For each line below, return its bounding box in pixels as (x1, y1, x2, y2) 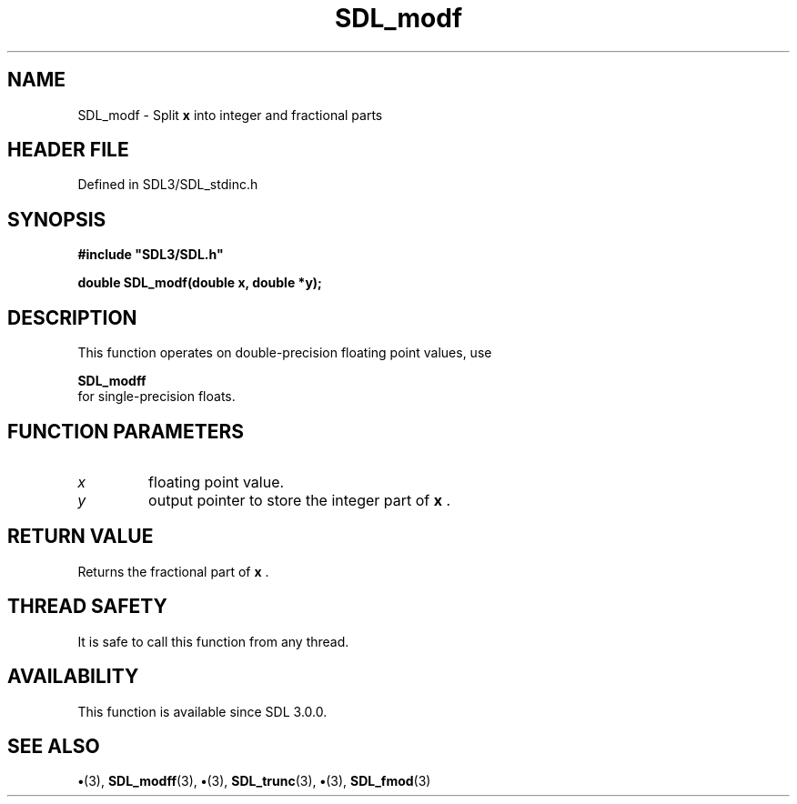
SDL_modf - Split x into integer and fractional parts (77, 106, 383, 123)
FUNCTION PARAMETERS (7, 419, 244, 443)
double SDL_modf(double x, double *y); (77, 275, 322, 291)
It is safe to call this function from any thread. (77, 633, 349, 649)
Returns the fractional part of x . (77, 563, 269, 579)
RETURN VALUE (7, 525, 154, 548)
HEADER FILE (7, 138, 129, 162)
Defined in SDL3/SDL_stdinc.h (77, 176, 258, 193)
